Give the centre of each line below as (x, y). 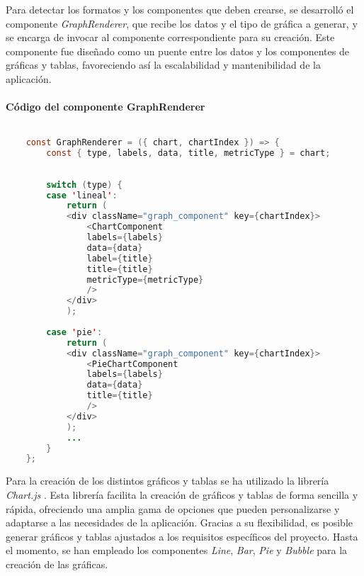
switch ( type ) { (84, 185)
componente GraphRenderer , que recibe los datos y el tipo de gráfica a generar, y (182, 23)
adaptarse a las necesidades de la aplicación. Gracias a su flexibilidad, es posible (179, 523)
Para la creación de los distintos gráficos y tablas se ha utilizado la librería (167, 481)
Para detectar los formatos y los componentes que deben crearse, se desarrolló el (180, 9)
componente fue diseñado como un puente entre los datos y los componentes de (177, 51)
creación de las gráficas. (57, 564)
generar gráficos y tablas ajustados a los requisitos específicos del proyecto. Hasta (182, 536)
